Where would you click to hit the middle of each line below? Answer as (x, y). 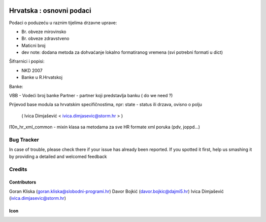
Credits (18, 169)
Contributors (23, 182)
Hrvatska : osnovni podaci (50, 11)
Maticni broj (33, 45)
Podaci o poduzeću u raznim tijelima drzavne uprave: (63, 23)
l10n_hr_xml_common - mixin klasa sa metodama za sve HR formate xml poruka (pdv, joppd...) (105, 127)
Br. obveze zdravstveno (45, 38)
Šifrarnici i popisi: (27, 61)
